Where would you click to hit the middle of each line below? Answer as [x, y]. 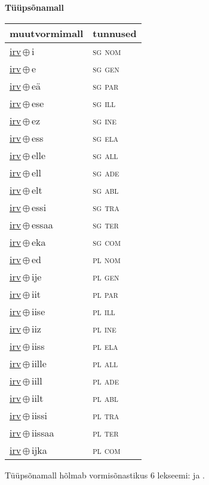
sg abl [106, 190]
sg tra [106, 207]
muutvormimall [47, 33]
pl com [107, 450]
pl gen [106, 276]
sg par [106, 86]
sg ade [106, 172]
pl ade [106, 380]
